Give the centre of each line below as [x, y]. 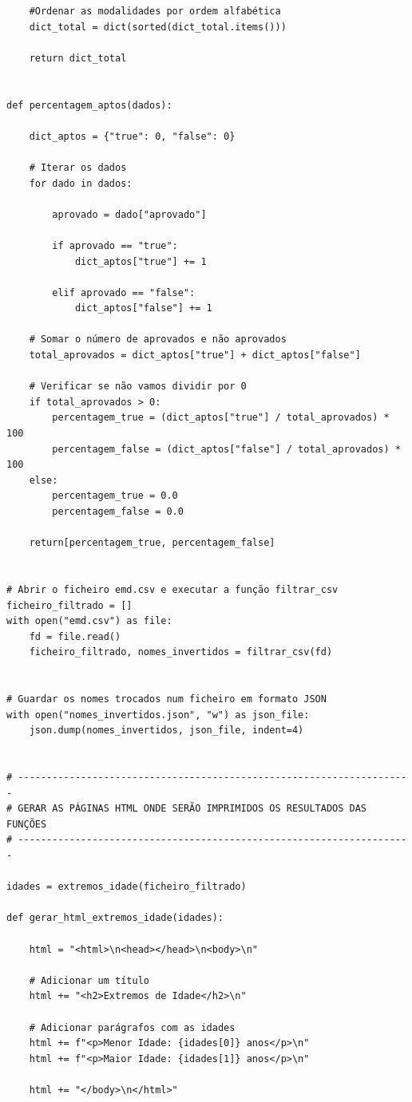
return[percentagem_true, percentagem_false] [152, 543]
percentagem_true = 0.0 [115, 496]
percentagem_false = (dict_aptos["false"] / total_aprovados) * [226, 449]
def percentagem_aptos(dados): [89, 105]
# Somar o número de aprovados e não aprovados [158, 340]
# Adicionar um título [89, 980]
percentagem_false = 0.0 [118, 512]
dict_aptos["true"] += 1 [141, 261]
